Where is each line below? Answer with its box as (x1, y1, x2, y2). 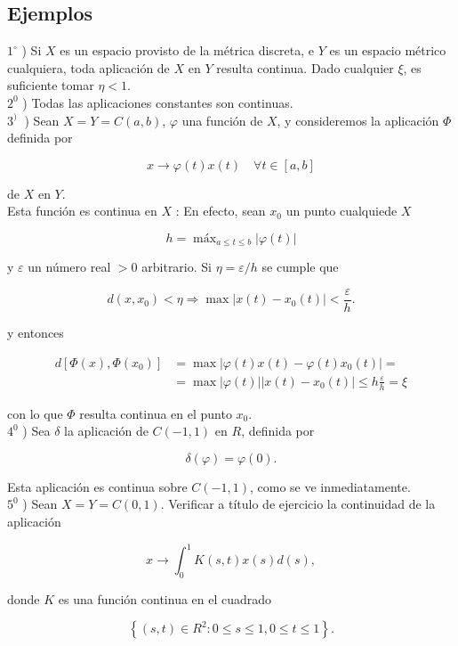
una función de (181, 110, 263, 129)
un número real (28, 258, 111, 276)
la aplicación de (64, 421, 149, 440)
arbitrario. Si (141, 258, 212, 276)
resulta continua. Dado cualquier (216, 58, 394, 77)
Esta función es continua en (7, 201, 157, 220)
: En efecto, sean (175, 201, 266, 220)
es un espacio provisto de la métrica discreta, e (60, 41, 315, 60)
